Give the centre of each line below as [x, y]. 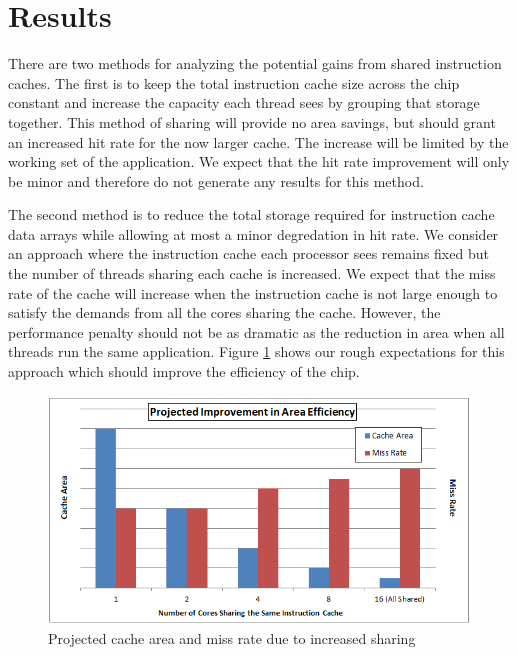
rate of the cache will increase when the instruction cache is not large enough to [253, 292]
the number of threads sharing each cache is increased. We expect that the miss [252, 273]
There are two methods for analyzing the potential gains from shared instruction [255, 63]
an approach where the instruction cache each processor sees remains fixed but [248, 253]
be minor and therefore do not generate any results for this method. [216, 180]
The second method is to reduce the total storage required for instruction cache [251, 214]
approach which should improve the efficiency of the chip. [184, 371]
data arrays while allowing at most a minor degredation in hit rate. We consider [253, 233]
